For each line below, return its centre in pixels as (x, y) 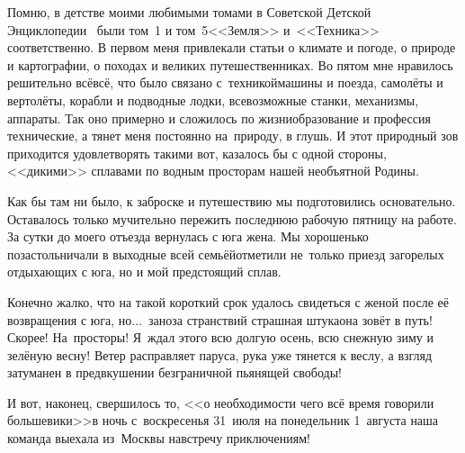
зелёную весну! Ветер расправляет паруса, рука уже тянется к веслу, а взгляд (220, 354)
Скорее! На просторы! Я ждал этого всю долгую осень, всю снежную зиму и (220, 337)
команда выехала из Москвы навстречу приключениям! (159, 438)
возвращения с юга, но (70, 319)
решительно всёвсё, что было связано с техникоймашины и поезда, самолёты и (225, 82)
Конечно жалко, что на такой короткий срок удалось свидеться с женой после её (228, 301)
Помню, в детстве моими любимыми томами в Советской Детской (189, 12)
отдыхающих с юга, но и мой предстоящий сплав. (144, 272)
